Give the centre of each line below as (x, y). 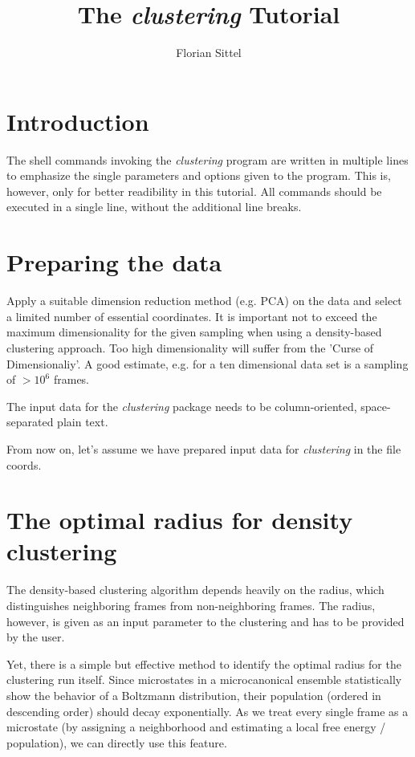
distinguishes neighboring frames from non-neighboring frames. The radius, (191, 605)
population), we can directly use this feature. (117, 742)
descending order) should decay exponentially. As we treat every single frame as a (207, 711)
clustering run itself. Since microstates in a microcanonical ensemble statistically (204, 680)
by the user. (36, 637)
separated (30, 422)
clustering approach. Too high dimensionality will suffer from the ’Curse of (190, 347)
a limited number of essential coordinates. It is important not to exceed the (192, 316)
